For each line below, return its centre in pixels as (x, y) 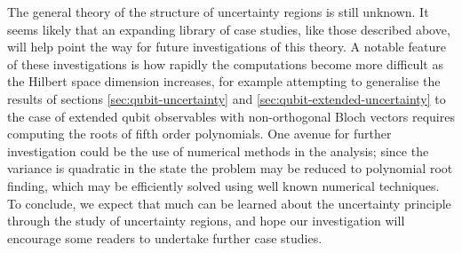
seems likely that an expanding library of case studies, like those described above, (229, 29)
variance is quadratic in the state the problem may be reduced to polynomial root (230, 168)
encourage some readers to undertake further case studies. (165, 237)
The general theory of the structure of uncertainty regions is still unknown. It (218, 12)
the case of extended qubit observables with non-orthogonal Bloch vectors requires (231, 116)
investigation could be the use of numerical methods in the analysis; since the (218, 150)
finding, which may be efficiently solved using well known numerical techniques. (223, 185)
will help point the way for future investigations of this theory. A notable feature (227, 47)
